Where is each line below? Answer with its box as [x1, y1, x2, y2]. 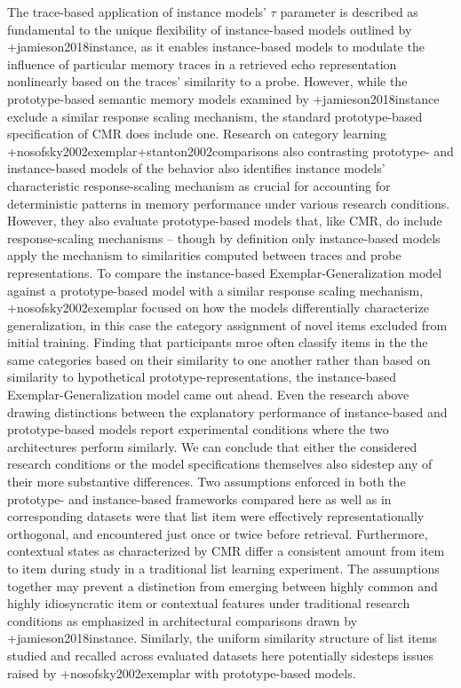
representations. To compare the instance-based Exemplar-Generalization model [7, 263, 442, 281]
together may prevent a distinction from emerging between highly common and [7, 576, 438, 595]
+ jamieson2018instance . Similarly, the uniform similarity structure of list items [7, 629, 438, 647]
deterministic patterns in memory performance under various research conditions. [7, 194, 450, 212]
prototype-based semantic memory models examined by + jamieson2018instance [7, 89, 440, 107]
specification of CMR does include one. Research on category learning [7, 124, 386, 143]
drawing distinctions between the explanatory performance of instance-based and [7, 402, 448, 421]
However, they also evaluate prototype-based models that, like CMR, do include [7, 211, 442, 230]
